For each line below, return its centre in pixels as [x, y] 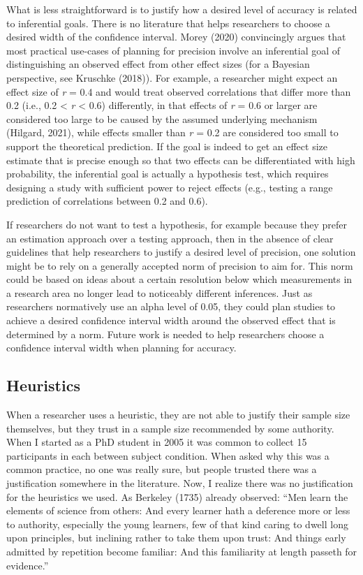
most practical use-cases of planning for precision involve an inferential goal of [173, 50]
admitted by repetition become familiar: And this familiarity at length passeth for [182, 551]
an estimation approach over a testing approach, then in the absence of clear [170, 238]
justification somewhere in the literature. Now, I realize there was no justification [180, 483]
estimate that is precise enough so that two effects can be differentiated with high [181, 160]
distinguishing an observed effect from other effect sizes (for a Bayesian [158, 64]
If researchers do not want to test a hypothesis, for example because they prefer [177, 224]
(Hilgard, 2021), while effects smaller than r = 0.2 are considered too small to [172, 132]
